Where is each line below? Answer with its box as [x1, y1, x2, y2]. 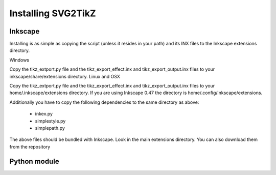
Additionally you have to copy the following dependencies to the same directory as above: [9, 99, 199, 105]
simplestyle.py [35, 118, 66, 124]
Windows [9, 56, 30, 63]
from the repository [9, 143, 51, 150]
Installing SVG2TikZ [9, 8, 97, 19]
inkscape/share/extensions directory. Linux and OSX [9, 73, 120, 79]
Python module [9, 157, 59, 165]
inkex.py [35, 111, 53, 117]
